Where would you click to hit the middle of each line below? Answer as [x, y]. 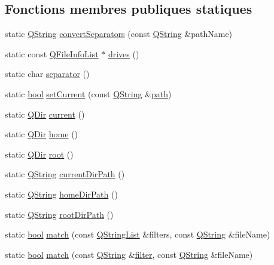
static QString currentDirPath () [65, 174]
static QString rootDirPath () [59, 214]
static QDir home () [42, 134]
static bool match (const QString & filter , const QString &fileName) [129, 254]
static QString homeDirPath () [61, 194]
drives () [124, 53]
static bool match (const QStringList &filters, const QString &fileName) [138, 234]
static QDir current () [45, 114]
